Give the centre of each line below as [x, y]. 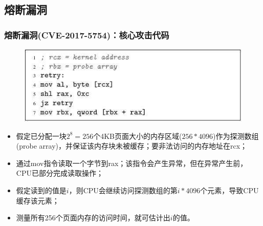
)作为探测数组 [236, 136]
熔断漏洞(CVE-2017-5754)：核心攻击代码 [87, 35]
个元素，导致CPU [229, 190]
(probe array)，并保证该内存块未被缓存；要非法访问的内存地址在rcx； [132, 146]
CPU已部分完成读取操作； [60, 173]
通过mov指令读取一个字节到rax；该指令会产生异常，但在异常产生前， [132, 163]
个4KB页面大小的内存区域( [138, 136]
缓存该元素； [38, 200]
